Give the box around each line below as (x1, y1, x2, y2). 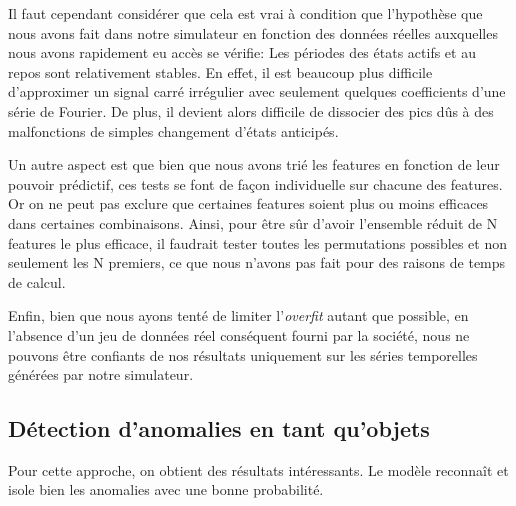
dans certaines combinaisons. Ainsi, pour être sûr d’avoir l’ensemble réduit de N (8, 212, 498, 233)
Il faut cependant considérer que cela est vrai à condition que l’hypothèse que (8, 3, 483, 23)
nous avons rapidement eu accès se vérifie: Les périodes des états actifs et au (8, 42, 476, 63)
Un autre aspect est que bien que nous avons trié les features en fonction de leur (8, 154, 500, 175)
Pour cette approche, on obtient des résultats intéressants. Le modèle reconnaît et (8, 459, 509, 480)
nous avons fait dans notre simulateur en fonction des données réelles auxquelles (8, 22, 498, 43)
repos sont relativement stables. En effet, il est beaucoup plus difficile (8, 61, 433, 82)
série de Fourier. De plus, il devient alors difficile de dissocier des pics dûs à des (8, 100, 494, 121)
